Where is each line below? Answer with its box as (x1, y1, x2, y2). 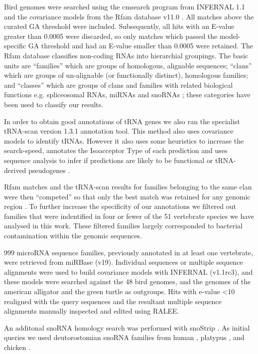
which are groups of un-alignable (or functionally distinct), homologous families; (4, 70, 249, 80)
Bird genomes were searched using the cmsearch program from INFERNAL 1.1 (4, 1, 245, 11)
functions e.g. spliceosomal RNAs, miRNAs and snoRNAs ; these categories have (4, 89, 251, 100)
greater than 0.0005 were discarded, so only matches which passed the (4, 30, 218, 41)
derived (4, 165, 26, 175)
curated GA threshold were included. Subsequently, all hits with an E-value (4, 21, 235, 31)
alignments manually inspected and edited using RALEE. (4, 306, 179, 316)
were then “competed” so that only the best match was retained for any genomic (4, 191, 251, 201)
